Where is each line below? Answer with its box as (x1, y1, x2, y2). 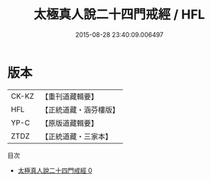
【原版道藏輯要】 (40, 118, 98, 128)
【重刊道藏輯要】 (40, 92, 98, 102)
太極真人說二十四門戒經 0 (17, 166, 92, 175)
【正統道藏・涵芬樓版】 (40, 104, 119, 114)
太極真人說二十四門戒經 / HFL (33, 6, 205, 23)
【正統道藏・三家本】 (40, 131, 112, 141)
